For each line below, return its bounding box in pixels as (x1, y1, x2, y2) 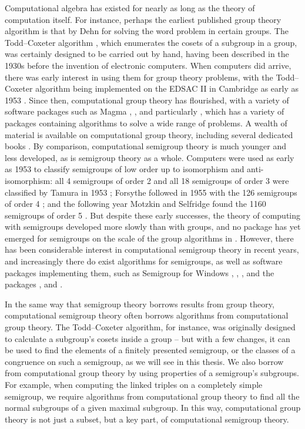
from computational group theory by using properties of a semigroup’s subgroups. (5, 367, 299, 379)
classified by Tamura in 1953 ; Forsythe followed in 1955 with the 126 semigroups (5, 186, 297, 198)
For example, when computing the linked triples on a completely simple (5, 378, 263, 390)
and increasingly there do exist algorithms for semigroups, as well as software (5, 255, 283, 267)
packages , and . (5, 278, 63, 290)
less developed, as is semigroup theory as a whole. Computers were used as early (5, 151, 294, 163)
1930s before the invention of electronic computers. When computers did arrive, (5, 59, 291, 71)
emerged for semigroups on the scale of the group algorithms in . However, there (5, 232, 294, 244)
